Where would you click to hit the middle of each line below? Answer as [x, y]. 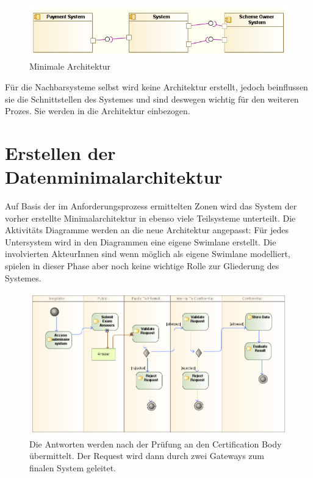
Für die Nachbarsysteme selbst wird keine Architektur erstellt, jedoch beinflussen [156, 86]
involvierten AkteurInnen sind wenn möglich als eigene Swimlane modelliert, [148, 254]
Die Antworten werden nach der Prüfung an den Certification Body [156, 444]
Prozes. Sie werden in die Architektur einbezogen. [98, 111]
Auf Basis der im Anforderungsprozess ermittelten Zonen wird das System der [151, 206]
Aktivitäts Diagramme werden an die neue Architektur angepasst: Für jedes [147, 230]
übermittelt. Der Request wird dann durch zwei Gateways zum [147, 456]
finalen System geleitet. [73, 467]
